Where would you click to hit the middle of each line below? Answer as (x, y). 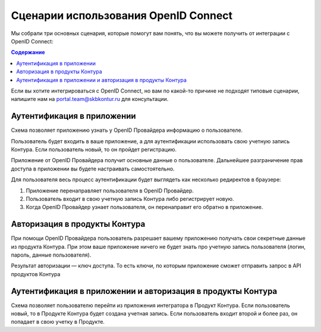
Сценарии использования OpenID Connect (122, 15)
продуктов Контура (36, 274)
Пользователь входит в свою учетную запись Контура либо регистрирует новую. (130, 198)
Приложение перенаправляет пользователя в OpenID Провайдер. (110, 191)
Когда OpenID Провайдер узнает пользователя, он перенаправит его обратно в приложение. (144, 207)
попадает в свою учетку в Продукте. (58, 322)
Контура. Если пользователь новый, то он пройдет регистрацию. (94, 149)
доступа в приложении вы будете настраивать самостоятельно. (93, 169)
